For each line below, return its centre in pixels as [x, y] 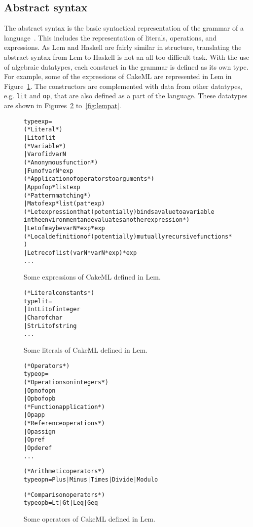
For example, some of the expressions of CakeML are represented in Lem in [118, 76]
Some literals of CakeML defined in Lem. [86, 349]
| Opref [34, 440]
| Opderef [38, 448]
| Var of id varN [45, 154]
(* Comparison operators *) [64, 495]
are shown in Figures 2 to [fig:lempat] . [63, 105]
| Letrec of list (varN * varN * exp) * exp [80, 253]
